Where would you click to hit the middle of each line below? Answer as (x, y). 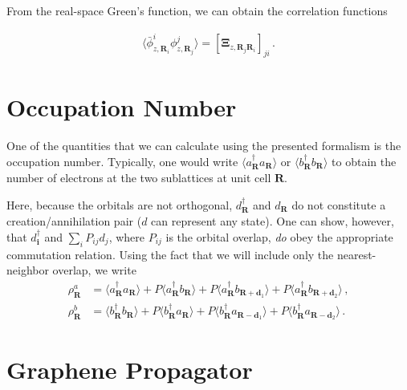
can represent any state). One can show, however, (273, 221)
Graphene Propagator (130, 370)
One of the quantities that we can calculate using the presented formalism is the (204, 146)
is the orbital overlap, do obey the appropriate (279, 236)
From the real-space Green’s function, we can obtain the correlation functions (197, 10)
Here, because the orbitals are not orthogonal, (120, 204)
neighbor (28, 270)
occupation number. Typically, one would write (122, 161)
